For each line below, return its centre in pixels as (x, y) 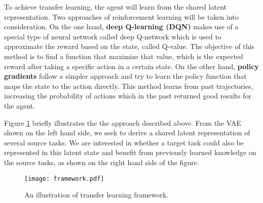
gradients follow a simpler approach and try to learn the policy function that (125, 76)
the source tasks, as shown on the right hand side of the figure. (102, 162)
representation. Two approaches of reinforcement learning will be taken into (121, 16)
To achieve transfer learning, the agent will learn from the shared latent (116, 7)
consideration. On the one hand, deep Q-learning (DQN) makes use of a (121, 27)
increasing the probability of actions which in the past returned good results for (128, 96)
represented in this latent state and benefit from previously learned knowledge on (130, 152)
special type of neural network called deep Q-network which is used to (113, 36)
